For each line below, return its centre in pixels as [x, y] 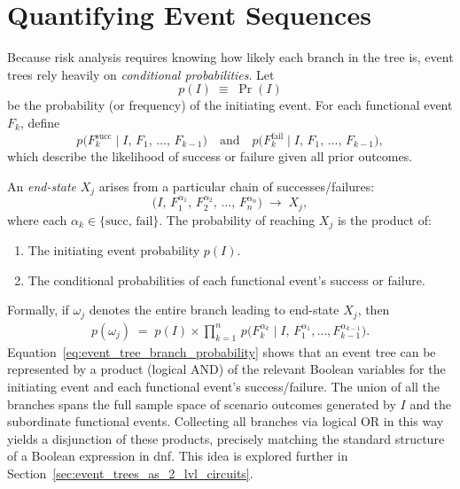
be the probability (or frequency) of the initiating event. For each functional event [230, 105]
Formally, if [38, 310]
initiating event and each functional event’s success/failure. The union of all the [224, 387]
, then [374, 310]
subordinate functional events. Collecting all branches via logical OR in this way [226, 421]
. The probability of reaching [237, 219]
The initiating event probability [114, 250]
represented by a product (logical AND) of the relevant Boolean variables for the [226, 369]
